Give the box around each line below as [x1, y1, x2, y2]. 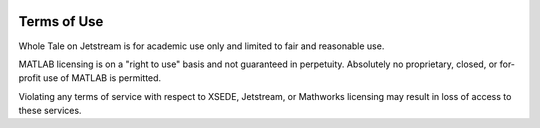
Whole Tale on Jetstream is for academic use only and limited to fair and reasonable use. [18, 40, 385, 52]
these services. [18, 105, 82, 117]
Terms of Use [18, 13, 104, 30]
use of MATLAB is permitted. [43, 72, 162, 84]
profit [18, 72, 42, 84]
